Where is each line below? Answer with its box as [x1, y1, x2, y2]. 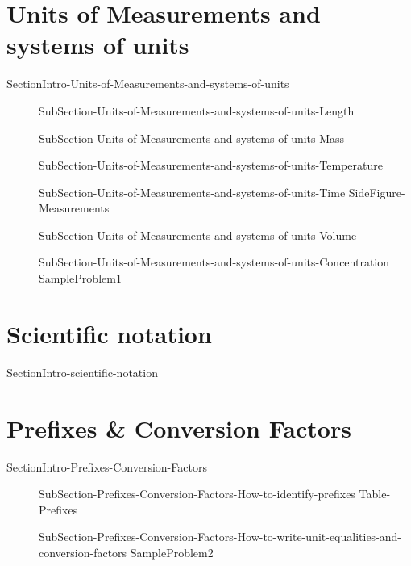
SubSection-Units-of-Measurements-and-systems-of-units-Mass [39, 129, 345, 146]
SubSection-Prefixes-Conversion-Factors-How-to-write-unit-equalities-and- [39, 528, 402, 545]
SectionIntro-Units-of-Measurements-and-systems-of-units [6, 75, 289, 92]
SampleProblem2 [130, 543, 214, 560]
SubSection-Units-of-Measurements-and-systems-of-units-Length [39, 102, 355, 119]
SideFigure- [348, 183, 405, 200]
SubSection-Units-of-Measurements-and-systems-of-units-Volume [39, 226, 357, 243]
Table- [359, 485, 391, 502]
